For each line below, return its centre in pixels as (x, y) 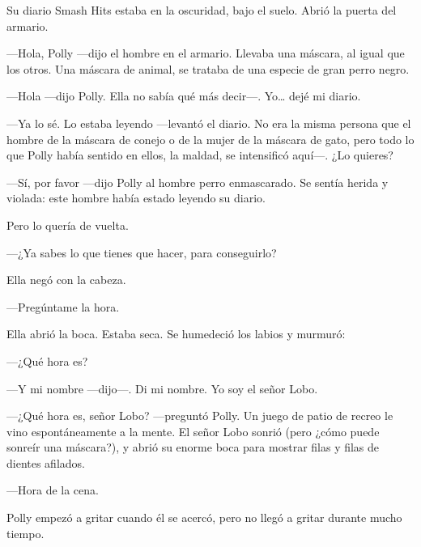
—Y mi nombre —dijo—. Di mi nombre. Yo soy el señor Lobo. (162, 388)
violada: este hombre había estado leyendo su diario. (136, 198)
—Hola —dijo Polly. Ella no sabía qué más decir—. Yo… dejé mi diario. (184, 96)
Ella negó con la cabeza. (66, 280)
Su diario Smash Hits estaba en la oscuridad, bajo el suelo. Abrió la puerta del (202, 10)
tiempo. (26, 533)
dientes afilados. (46, 462)
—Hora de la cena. (53, 490)
